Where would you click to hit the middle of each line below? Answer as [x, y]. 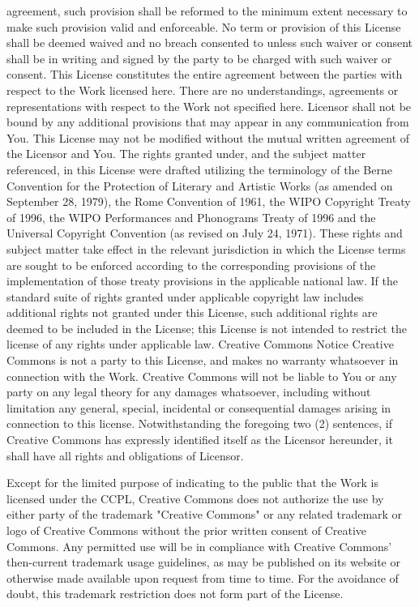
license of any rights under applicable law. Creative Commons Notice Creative [200, 344]
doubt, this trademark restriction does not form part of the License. [175, 594]
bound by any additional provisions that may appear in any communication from [208, 122]
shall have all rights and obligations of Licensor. [125, 455]
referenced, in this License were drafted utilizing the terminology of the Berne [199, 169]
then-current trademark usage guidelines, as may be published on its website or [203, 562]
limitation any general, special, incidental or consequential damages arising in [199, 407]
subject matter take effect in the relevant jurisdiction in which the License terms [206, 248]
